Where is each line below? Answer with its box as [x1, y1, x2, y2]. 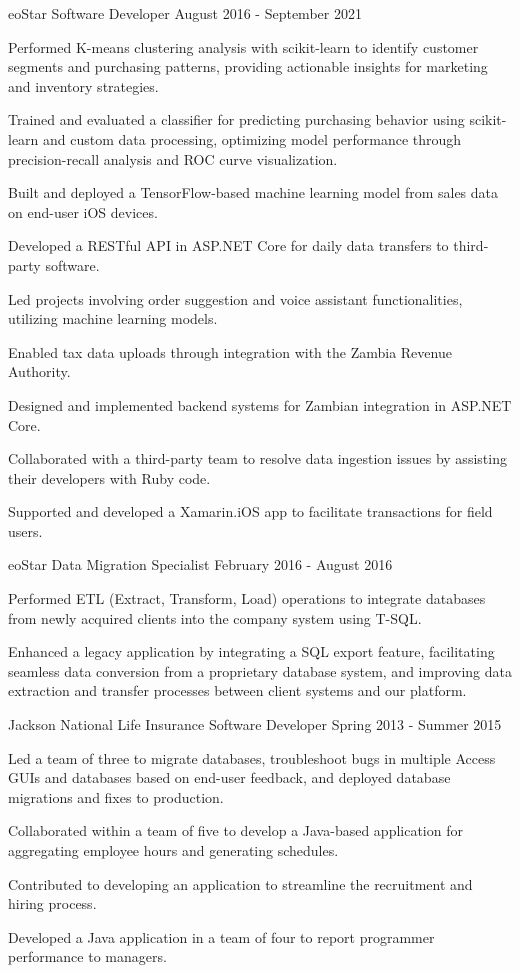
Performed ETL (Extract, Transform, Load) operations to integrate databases [8, 588, 486, 609]
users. [8, 520, 43, 541]
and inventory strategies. [8, 75, 159, 96]
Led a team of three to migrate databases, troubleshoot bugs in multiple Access [8, 747, 496, 768]
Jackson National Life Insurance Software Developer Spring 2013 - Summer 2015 [8, 714, 502, 735]
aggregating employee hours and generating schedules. [8, 840, 339, 860]
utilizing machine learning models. [8, 308, 218, 329]
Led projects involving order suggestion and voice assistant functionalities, [8, 288, 463, 309]
